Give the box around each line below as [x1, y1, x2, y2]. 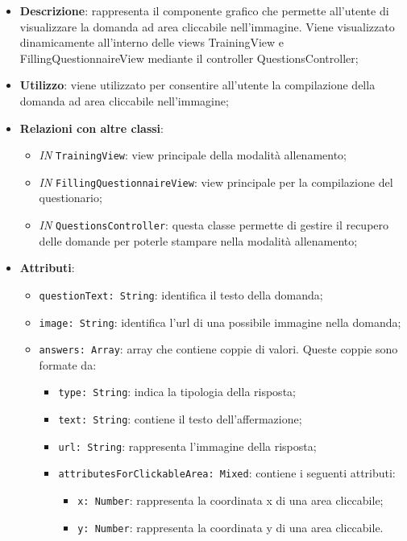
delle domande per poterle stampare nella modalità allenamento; [39, 232, 358, 249]
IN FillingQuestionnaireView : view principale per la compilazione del [39, 173, 393, 190]
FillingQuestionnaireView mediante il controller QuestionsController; [19, 49, 359, 66]
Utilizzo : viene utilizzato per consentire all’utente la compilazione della [19, 76, 376, 93]
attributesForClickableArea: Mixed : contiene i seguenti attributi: [58, 465, 396, 481]
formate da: [39, 356, 97, 373]
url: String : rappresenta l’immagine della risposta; [58, 437, 317, 454]
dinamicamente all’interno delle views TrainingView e [19, 34, 284, 51]
